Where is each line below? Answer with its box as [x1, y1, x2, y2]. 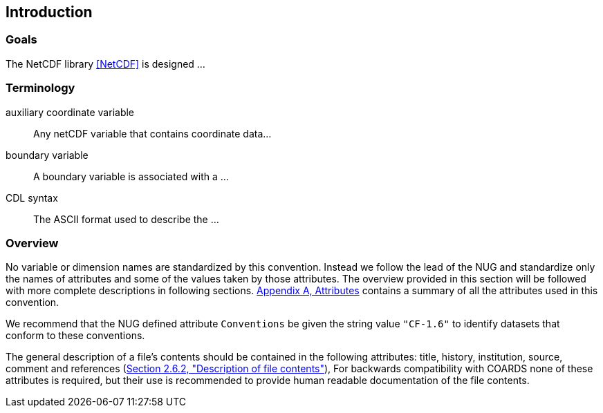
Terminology [6, 81, 75, 95]
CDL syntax [6, 191, 58, 204]
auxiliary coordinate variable [6, 106, 135, 118]
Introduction [6, 3, 93, 21]
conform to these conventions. [6, 329, 145, 342]
